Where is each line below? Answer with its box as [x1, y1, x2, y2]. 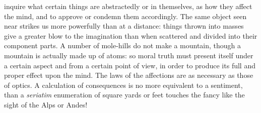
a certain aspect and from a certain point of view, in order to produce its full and [4, 60, 255, 70]
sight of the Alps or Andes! [4, 99, 88, 109]
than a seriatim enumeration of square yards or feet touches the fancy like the [4, 89, 245, 100]
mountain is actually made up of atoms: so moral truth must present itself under [4, 50, 253, 60]
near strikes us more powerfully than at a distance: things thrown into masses [4, 21, 244, 31]
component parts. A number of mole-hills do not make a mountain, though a [4, 40, 241, 51]
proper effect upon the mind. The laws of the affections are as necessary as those [4, 70, 253, 80]
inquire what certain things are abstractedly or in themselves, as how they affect [4, 1, 252, 11]
